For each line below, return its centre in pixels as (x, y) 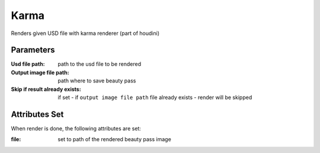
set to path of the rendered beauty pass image (114, 139)
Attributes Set (37, 114)
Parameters (33, 50)
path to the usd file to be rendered (100, 64)
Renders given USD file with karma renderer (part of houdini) (85, 33)
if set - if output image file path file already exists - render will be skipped (155, 97)
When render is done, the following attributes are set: (76, 128)
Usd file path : (28, 64)
